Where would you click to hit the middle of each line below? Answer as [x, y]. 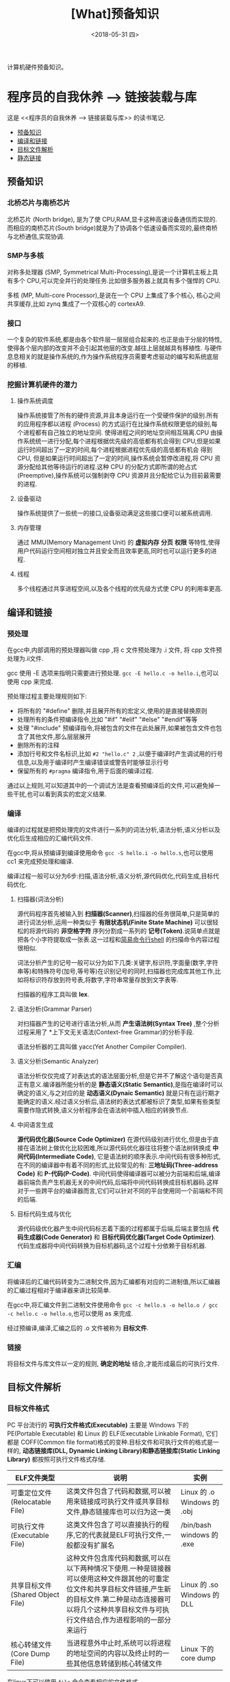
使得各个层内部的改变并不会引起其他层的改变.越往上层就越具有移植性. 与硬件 [115, 348]
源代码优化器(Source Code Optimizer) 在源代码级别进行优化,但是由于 [115, 1139]
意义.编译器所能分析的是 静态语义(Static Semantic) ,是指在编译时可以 [126, 1084]
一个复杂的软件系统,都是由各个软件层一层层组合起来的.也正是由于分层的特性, [115, 340]
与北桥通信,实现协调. [36, 236]
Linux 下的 [197, 1649]
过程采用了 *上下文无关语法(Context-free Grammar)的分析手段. [105, 1032]
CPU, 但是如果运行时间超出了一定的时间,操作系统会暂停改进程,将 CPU [115, 458]
